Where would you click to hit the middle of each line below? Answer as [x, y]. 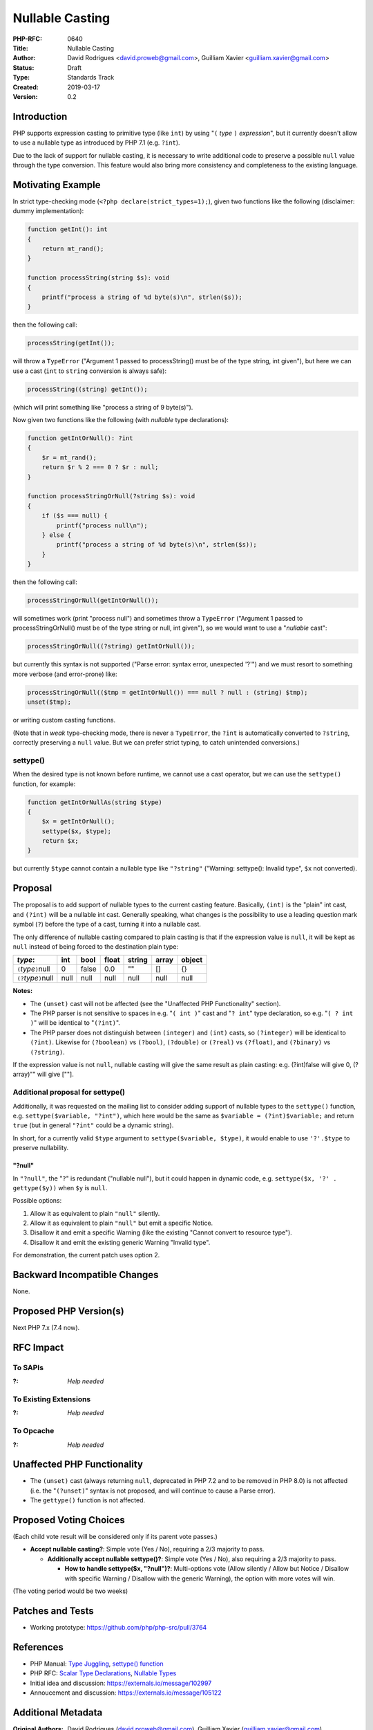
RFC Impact [38, 1347]
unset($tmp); [49, 702]
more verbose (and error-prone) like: [65, 674]
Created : [26, 87]
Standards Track [91, 78]
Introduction [40, 117]
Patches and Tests [54, 1611]
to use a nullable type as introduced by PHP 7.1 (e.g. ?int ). [96, 143]
